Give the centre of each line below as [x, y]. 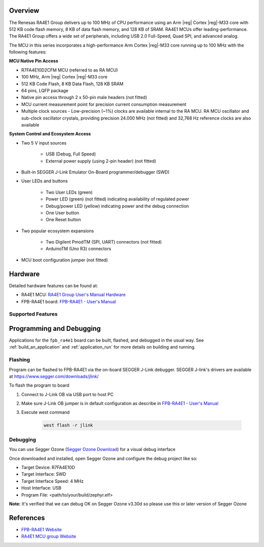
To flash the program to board [39, 385]
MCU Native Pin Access [34, 61]
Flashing [20, 360]
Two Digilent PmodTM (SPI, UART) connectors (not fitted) [104, 242]
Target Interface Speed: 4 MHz [53, 481]
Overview [24, 11]
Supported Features [33, 314]
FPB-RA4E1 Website [42, 529]
